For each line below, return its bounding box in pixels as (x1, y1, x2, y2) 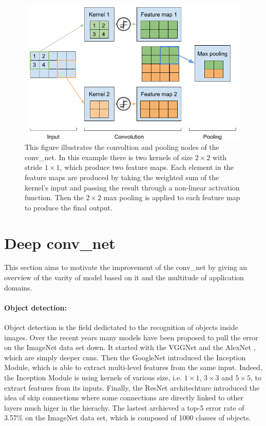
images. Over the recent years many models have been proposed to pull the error (4, 332, 258, 342)
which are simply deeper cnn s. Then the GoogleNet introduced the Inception (4, 352, 246, 362)
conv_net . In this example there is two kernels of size (25, 151, 193, 162)
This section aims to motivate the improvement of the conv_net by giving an (4, 262, 248, 273)
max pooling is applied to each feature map (103, 192, 240, 203)
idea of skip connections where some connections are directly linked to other (4, 392, 243, 403)
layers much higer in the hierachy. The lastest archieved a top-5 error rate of (4, 402, 244, 413)
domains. (4, 282, 32, 293)
